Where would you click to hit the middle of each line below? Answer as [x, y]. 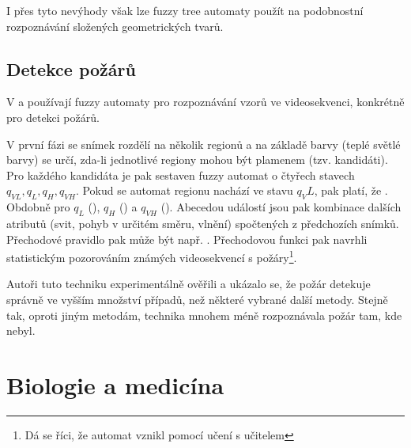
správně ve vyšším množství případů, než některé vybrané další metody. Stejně [197, 299]
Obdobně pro [38, 207]
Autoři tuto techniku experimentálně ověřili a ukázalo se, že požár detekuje [189, 284]
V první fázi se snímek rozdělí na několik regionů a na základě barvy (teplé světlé [204, 144]
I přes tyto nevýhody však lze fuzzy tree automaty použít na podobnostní [185, 10]
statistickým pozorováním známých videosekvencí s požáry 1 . [152, 256]
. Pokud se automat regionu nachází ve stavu [184, 190]
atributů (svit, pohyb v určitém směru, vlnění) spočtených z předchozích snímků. [203, 223]
